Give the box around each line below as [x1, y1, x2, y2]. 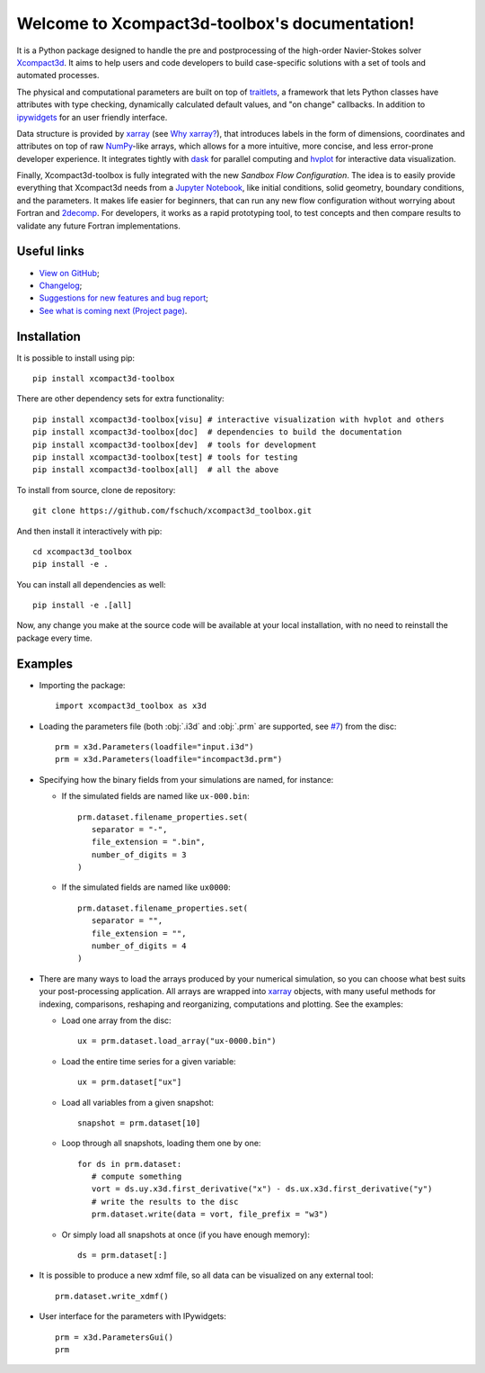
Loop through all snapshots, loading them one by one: [61, 1138, 261, 1149]
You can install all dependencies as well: [16, 579, 166, 589]
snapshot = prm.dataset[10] [77, 1117, 201, 1128]
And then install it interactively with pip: [16, 525, 163, 536]
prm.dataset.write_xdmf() [55, 1291, 170, 1301]
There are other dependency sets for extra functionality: [16, 393, 225, 404]
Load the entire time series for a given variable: [61, 1055, 237, 1066]
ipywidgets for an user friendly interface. [16, 112, 168, 122]
